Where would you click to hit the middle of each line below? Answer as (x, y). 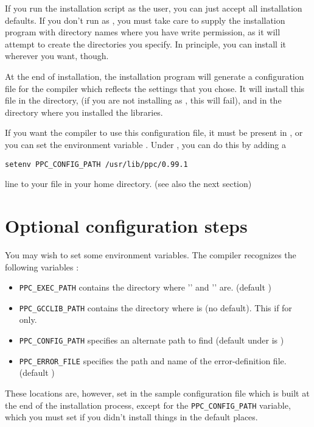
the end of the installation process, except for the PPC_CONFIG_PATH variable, (148, 405)
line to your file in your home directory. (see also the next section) (128, 184)
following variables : (42, 266)
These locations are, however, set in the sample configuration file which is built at (157, 393)
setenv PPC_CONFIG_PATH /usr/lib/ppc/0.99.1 (96, 164)
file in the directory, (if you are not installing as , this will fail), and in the (143, 100)
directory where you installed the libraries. (84, 112)
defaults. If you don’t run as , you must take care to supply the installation (145, 20)
